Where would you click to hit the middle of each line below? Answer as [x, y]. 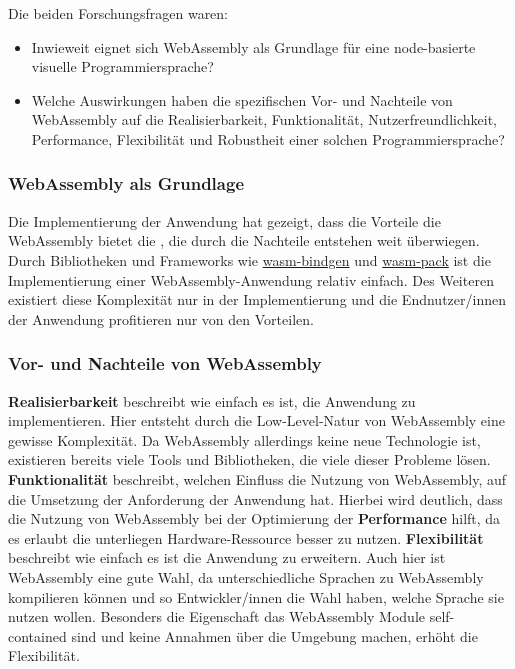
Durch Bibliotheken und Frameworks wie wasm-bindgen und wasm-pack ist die [249, 259]
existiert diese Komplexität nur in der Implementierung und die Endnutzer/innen [257, 299]
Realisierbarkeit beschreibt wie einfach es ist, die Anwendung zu [212, 400]
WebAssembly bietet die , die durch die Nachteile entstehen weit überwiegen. [244, 240]
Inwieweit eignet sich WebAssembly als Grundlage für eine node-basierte [253, 46]
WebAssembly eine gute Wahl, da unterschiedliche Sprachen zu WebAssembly [246, 576]
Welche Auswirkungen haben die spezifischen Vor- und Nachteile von [242, 99]
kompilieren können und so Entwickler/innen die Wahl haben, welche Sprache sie [256, 596]
